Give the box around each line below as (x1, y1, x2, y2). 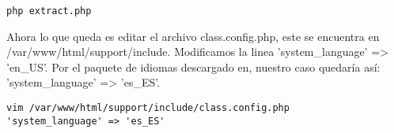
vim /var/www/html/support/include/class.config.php (6, 102, 290, 114)
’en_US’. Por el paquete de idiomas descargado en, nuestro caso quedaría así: (6, 58, 381, 75)
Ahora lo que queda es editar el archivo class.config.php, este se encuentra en (6, 28, 380, 44)
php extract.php (6, 6, 92, 17)
